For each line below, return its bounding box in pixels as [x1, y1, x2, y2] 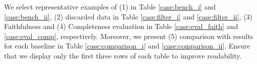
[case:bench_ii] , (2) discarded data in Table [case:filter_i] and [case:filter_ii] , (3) [4, 11, 252, 21]
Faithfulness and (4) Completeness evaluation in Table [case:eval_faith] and [4, 21, 238, 31]
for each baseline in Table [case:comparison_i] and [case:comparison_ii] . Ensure [4, 40, 250, 51]
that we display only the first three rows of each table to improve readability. [4, 50, 242, 60]
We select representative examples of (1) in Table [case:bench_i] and [4, 1, 216, 11]
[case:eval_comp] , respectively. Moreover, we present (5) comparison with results [4, 30, 253, 41]
